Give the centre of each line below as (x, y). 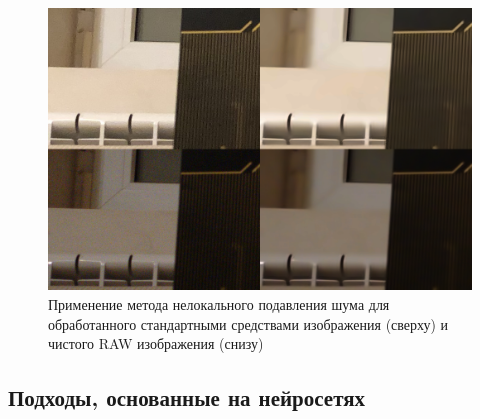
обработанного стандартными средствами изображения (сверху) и (248, 323)
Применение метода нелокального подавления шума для (219, 303)
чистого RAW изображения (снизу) (156, 343)
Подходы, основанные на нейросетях (187, 397)
